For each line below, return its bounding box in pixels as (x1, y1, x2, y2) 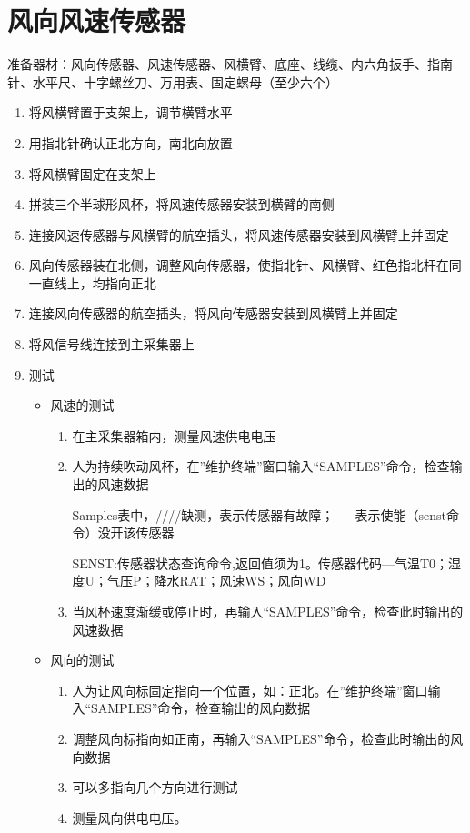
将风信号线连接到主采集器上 (28, 335, 195, 354)
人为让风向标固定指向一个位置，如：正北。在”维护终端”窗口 (72, 680, 428, 699)
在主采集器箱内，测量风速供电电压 (72, 426, 276, 445)
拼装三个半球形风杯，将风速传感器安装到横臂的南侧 (28, 195, 335, 214)
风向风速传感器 (7, 2, 186, 39)
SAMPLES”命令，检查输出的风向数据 (90, 698, 311, 718)
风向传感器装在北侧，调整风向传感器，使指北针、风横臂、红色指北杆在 (28, 256, 449, 275)
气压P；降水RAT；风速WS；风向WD (106, 571, 326, 590)
